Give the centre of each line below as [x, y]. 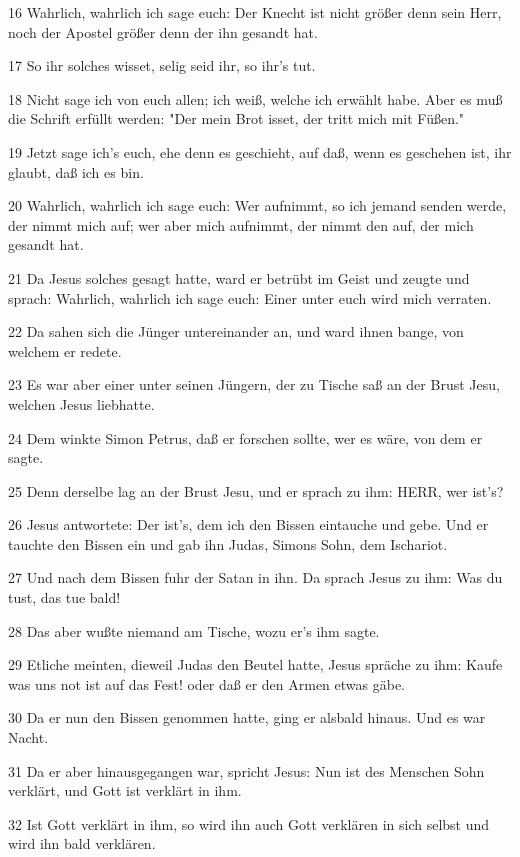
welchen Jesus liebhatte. [81, 403]
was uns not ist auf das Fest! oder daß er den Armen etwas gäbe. [207, 683]
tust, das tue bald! [64, 597]
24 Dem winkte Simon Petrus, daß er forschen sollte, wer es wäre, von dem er [245, 437]
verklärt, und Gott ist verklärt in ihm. [125, 790]
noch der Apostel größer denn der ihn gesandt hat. [163, 31]
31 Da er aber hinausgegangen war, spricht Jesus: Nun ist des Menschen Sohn [246, 770]
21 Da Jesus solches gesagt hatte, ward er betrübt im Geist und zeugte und [239, 277]
